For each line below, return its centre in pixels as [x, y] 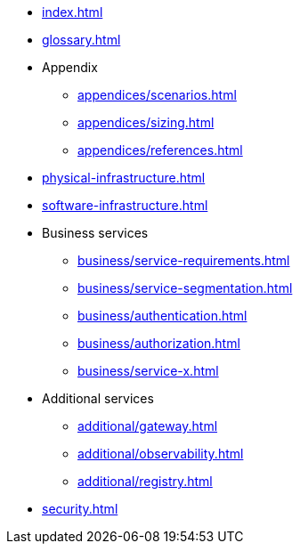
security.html [80, 509]
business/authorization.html [159, 343]
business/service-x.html [148, 371]
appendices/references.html [160, 150]
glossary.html [81, 40]
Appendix [70, 67]
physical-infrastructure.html [124, 178]
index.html [73, 12]
